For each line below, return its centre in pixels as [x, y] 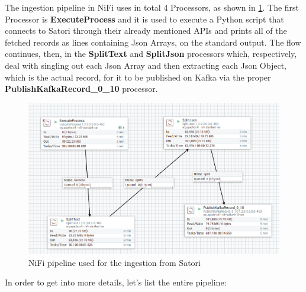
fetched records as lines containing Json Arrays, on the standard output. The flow [153, 42]
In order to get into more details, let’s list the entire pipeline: [116, 282]
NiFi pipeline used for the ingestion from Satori [115, 262]
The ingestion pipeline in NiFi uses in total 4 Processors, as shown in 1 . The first [152, 7]
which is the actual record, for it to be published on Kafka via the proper [138, 77]
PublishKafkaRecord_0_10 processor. [81, 89]
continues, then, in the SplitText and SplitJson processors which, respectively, [151, 54]
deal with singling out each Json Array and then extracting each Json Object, [146, 65]
